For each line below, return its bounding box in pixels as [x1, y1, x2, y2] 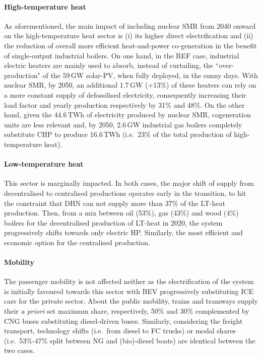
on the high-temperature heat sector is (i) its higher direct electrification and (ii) [4, 30, 253, 41]
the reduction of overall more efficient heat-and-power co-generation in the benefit [4, 40, 257, 50]
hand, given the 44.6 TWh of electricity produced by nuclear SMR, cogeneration [4, 109, 251, 120]
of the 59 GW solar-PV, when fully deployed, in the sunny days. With [42, 69, 258, 80]
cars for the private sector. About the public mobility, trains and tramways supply [4, 296, 258, 306]
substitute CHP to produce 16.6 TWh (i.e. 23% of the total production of [4, 129, 232, 139]
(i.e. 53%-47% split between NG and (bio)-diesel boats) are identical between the [4, 335, 255, 345]
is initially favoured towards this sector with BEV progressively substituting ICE [4, 285, 253, 296]
